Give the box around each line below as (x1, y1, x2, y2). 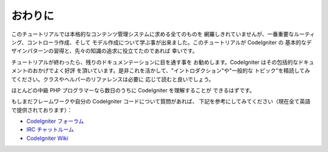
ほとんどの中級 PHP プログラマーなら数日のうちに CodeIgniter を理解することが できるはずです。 (11, 86, 255, 94)
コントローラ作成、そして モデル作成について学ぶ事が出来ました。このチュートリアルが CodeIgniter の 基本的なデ (27, 38, 312, 46)
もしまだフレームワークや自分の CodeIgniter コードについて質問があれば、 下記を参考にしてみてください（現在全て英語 (11, 98, 311, 105)
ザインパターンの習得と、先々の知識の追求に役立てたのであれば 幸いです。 (11, 47, 198, 55)
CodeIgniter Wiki (26, 134, 69, 142)
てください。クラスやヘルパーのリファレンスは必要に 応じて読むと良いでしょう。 (11, 75, 214, 83)
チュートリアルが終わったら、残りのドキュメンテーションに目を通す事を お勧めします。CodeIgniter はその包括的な (11, 58, 299, 66)
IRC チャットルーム (26, 126, 74, 133)
